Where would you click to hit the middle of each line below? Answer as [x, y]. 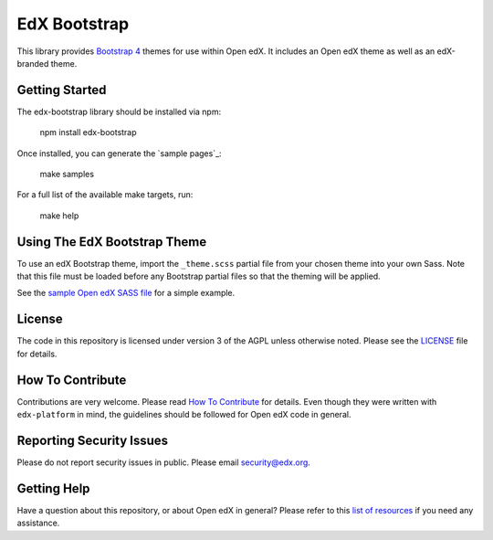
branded [33, 63]
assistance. [38, 523]
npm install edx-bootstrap [88, 132]
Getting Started [62, 90]
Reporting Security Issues [93, 440]
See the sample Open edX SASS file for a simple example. [126, 293]
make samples [67, 175]
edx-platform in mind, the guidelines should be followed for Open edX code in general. [184, 415]
